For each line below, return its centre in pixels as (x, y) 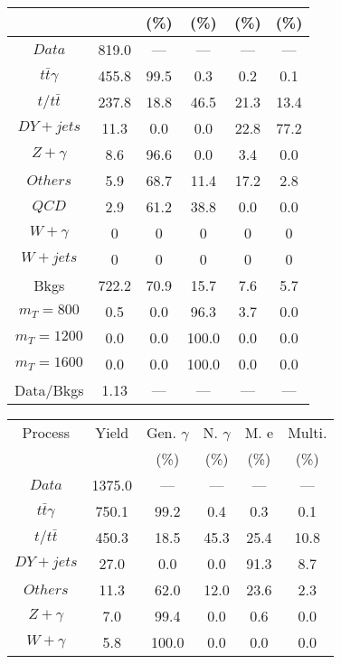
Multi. (308, 432)
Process (46, 432)
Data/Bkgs (49, 390)
